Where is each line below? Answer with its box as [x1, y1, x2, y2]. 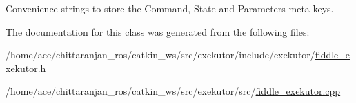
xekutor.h [6, 60, 46, 75]
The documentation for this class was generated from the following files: [6, 24, 310, 38]
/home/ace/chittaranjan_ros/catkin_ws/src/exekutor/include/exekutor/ [6, 47, 315, 62]
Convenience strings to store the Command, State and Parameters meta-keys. [6, 1, 334, 15]
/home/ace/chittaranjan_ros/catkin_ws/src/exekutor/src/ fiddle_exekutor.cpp [6, 84, 341, 98]
